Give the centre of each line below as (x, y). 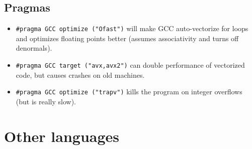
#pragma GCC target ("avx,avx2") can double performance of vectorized (130, 65)
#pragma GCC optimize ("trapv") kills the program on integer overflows (129, 92)
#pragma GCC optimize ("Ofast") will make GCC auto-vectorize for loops (132, 28)
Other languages (62, 136)
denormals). (34, 48)
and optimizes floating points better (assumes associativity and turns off (127, 38)
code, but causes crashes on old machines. (80, 74)
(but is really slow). (46, 101)
